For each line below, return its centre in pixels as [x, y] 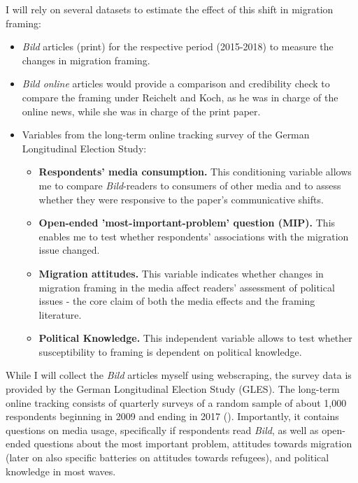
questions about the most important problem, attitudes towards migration [193, 444]
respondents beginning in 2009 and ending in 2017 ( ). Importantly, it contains [172, 416]
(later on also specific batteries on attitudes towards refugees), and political [167, 457]
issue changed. [69, 250]
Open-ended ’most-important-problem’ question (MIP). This [187, 223]
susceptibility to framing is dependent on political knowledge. [170, 351]
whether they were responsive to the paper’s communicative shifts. [181, 199]
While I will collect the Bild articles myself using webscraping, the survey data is [179, 375]
